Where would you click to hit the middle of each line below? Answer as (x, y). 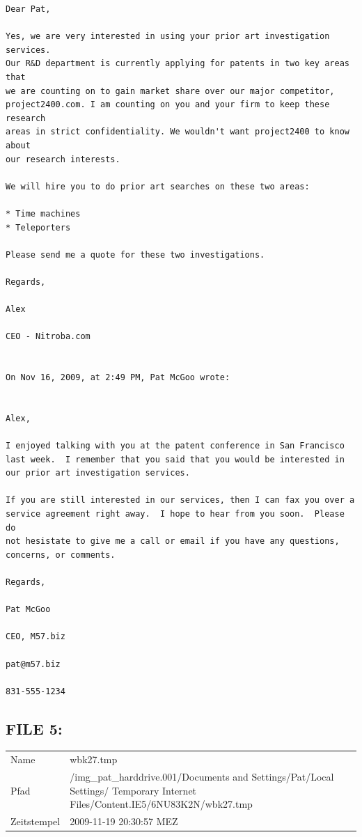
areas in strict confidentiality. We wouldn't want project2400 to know (178, 132)
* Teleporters (38, 227)
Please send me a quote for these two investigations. (135, 255)
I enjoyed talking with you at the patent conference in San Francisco (175, 446)
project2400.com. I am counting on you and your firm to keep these (168, 105)
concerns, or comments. (61, 555)
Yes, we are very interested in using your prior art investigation (168, 37)
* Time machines (43, 213)
